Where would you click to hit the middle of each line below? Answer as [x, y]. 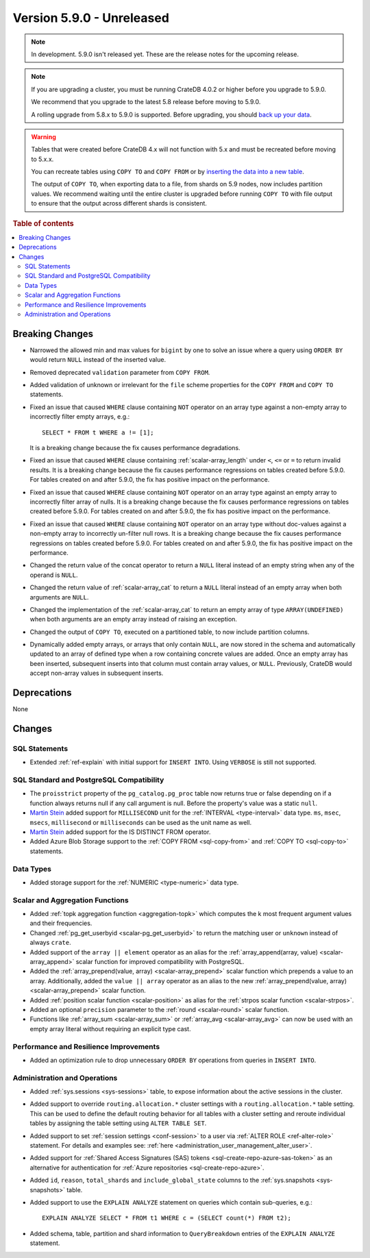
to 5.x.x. [42, 159]
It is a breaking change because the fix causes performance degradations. [135, 448]
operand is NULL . [54, 575]
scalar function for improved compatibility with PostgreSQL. [160, 962]
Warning [44, 136]
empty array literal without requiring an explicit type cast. [110, 1028]
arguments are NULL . [59, 597]
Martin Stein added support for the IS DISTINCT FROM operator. [120, 832]
